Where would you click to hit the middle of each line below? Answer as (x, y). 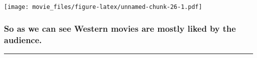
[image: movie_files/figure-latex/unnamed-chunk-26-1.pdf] (103, 7)
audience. (23, 39)
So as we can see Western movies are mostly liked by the (120, 28)
